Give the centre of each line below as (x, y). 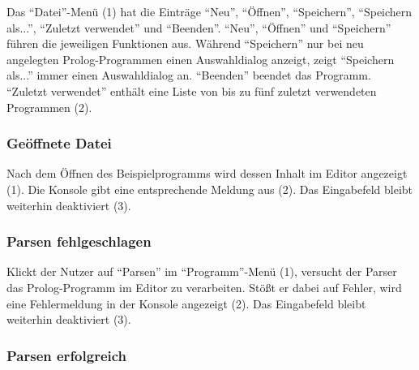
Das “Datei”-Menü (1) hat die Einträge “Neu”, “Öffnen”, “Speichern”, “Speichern (209, 11)
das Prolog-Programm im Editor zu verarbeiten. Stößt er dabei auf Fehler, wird (204, 287)
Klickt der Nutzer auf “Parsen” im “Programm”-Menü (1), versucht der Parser (202, 271)
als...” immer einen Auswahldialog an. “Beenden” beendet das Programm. (189, 75)
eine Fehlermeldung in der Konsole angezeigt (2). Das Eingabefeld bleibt (186, 303)
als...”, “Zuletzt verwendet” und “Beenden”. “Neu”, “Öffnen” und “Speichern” (199, 27)
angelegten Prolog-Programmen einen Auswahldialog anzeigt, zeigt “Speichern (201, 59)
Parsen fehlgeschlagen (79, 241)
